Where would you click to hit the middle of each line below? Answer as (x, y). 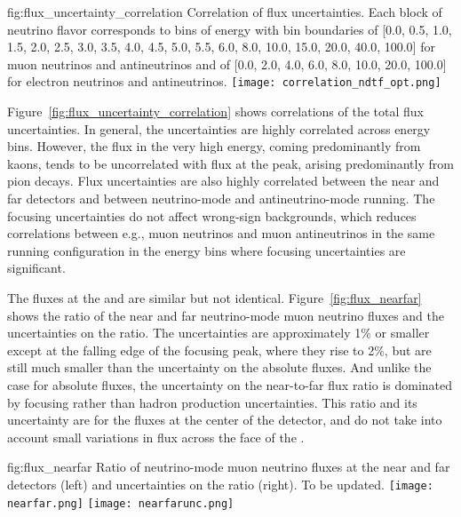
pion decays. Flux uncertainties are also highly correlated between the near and (223, 181)
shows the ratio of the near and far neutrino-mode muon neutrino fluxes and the (226, 315)
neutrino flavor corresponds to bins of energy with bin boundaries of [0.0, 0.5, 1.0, (230, 29)
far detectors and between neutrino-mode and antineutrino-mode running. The (221, 198)
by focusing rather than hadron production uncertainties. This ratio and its (212, 402)
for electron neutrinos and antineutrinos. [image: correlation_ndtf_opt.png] (224, 81)
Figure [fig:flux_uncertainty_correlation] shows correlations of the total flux (215, 111)
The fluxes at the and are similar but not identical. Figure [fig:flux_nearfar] (215, 297)
